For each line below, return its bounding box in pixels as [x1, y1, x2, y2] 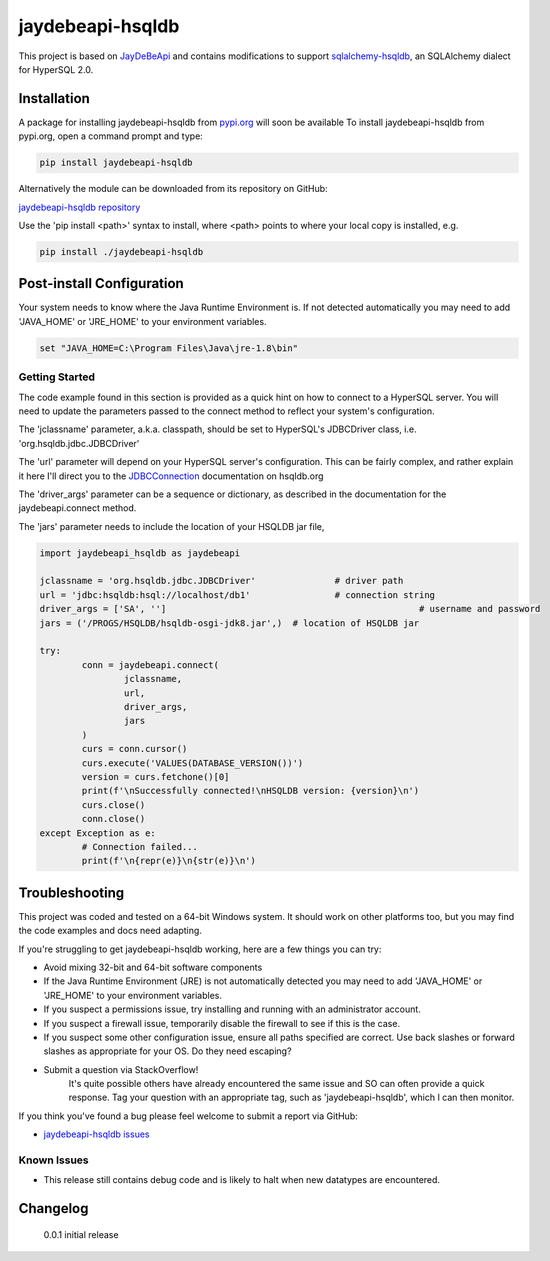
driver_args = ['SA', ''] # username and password [39, 603, 541, 615]
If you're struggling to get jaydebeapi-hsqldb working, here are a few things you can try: [18, 943, 382, 955]
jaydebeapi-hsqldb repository [18, 201, 141, 213]
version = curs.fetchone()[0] [81, 771, 230, 782]
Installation [18, 90, 90, 107]
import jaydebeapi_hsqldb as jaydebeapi [39, 547, 240, 559]
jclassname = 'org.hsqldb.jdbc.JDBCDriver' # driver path [39, 575, 404, 587]
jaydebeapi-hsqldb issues [43, 1128, 150, 1140]
